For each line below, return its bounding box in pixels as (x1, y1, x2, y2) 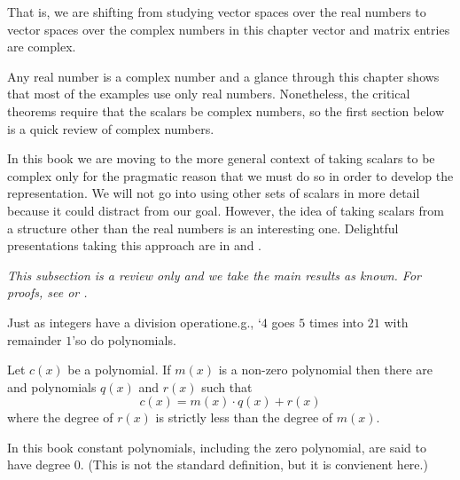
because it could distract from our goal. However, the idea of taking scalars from (7, 201, 444, 219)
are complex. (7, 37, 76, 56)
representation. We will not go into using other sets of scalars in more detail (7, 184, 420, 202)
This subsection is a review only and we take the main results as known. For (7, 265, 421, 284)
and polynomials (7, 377, 97, 396)
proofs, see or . (7, 283, 88, 302)
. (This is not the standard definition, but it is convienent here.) (80, 455, 428, 474)
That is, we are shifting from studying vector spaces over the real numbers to (7, 3, 426, 20)
